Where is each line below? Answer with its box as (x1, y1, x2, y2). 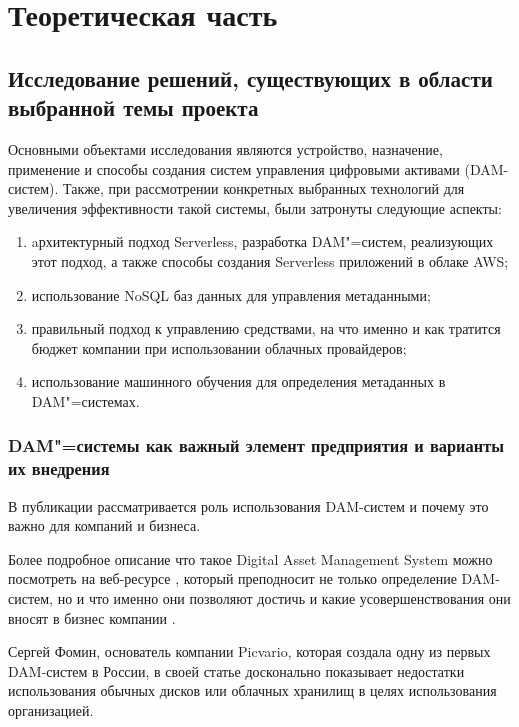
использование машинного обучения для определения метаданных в (31, 371, 446, 392)
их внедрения (8, 456, 110, 481)
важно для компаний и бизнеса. (8, 515, 201, 536)
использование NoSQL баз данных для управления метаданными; (31, 284, 431, 305)
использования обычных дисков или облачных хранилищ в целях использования (8, 680, 497, 701)
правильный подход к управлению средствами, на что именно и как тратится (31, 318, 501, 339)
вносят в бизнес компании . (8, 607, 176, 628)
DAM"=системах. (31, 390, 140, 411)
